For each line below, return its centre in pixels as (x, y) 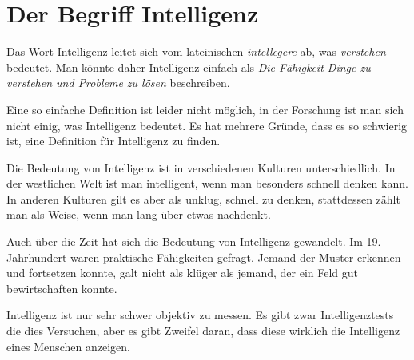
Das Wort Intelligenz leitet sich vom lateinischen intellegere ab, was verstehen (196, 51)
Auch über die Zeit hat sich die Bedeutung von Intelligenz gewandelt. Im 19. (194, 241)
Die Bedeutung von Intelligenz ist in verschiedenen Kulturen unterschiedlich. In (201, 167)
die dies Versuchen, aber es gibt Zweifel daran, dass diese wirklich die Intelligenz (203, 331)
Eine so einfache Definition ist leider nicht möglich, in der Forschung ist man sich (205, 109)
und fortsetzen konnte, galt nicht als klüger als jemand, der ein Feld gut (183, 273)
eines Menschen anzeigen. (68, 346)
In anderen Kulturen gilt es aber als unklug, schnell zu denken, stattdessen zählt (203, 198)
